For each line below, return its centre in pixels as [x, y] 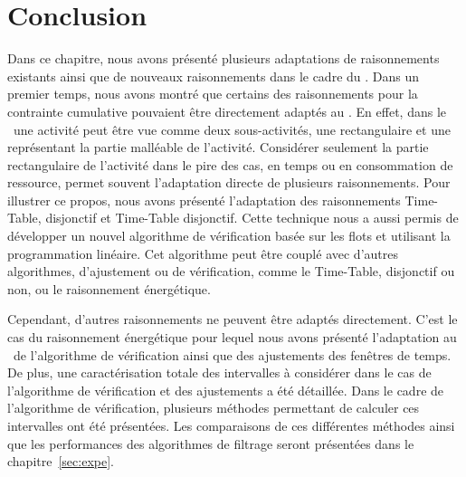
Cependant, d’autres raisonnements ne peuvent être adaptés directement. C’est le [233, 319]
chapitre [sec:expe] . [61, 461]
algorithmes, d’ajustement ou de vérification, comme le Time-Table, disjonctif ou [231, 271]
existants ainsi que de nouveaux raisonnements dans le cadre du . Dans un [214, 76]
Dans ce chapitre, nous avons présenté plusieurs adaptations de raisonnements [223, 58]
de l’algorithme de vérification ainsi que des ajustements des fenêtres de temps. [232, 354]
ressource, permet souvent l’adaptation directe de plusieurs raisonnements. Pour [229, 182]
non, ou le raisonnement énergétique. [109, 288]
